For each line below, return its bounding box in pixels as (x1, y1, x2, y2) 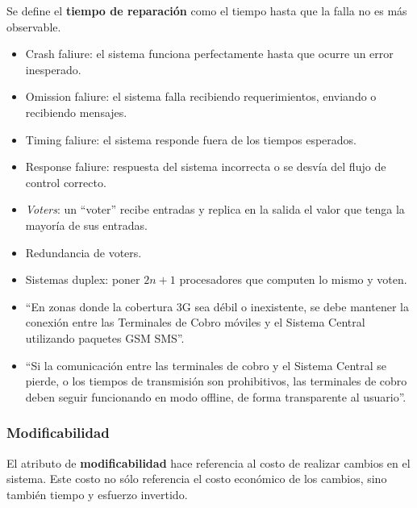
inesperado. (25, 60, 81, 77)
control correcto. (25, 173, 106, 190)
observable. (6, 18, 61, 35)
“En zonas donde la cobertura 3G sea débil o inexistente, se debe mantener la (25, 298, 409, 314)
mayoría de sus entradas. (25, 216, 148, 233)
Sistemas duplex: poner (25, 271, 140, 288)
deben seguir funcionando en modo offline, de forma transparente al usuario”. (25, 388, 407, 405)
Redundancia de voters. (25, 244, 142, 260)
